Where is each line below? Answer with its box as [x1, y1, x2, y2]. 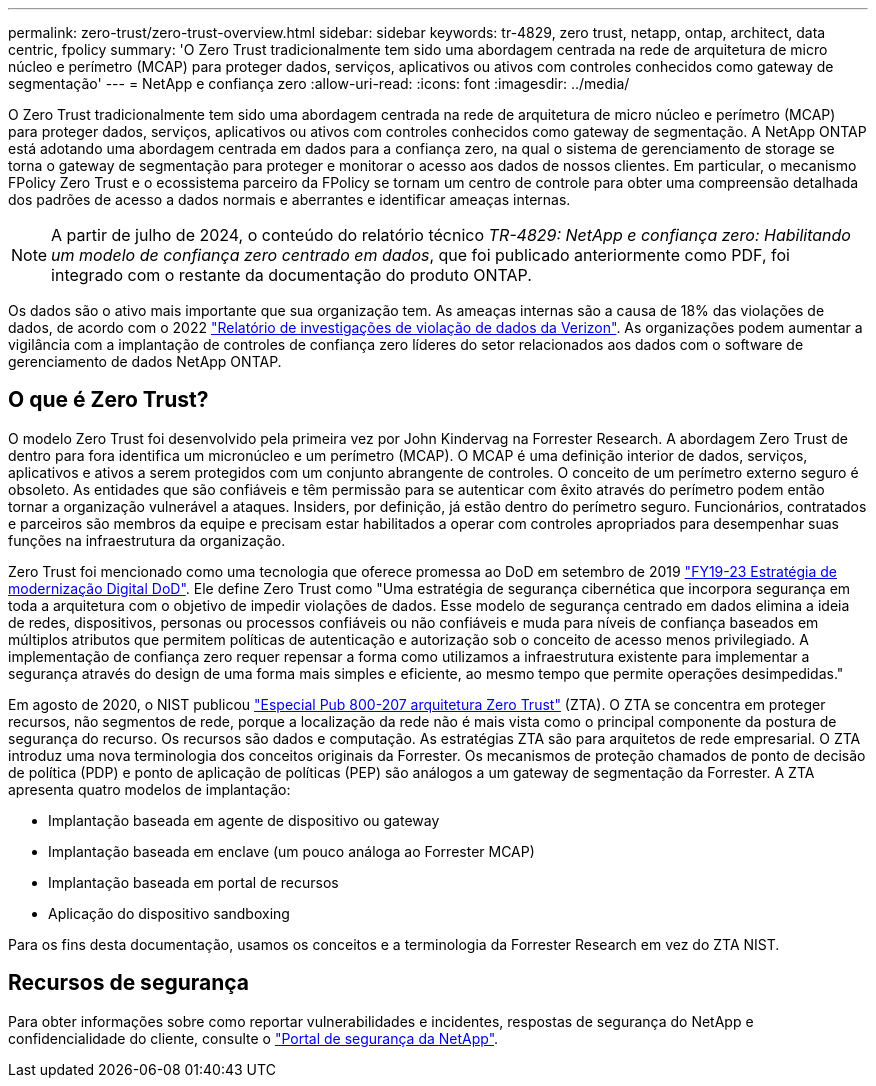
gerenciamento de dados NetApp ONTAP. [8, 353, 282, 370]
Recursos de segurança [8, 970, 250, 996]
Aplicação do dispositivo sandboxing [48, 904, 290, 922]
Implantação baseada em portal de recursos [48, 873, 339, 891]
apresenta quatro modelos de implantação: [8, 780, 291, 798]
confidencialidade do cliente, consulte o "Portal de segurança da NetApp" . [8, 1029, 499, 1047]
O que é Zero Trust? [8, 387, 209, 413]
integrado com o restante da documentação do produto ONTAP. [51, 265, 532, 285]
